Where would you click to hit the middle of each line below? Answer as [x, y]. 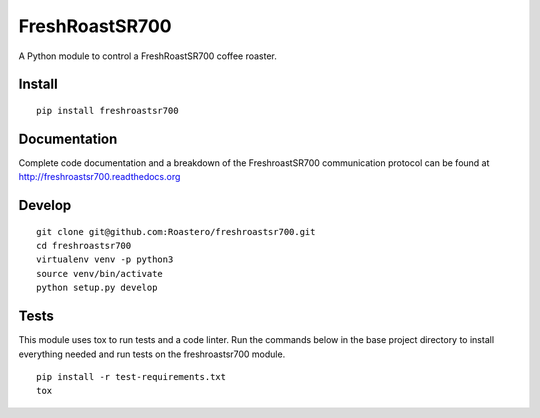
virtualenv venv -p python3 [105, 259]
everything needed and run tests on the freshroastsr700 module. [152, 354]
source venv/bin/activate [100, 273]
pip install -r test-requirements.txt [131, 376]
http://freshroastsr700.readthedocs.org [99, 177]
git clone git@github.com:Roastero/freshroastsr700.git [176, 231]
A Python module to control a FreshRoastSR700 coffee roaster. [147, 56]
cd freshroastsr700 [84, 246]
